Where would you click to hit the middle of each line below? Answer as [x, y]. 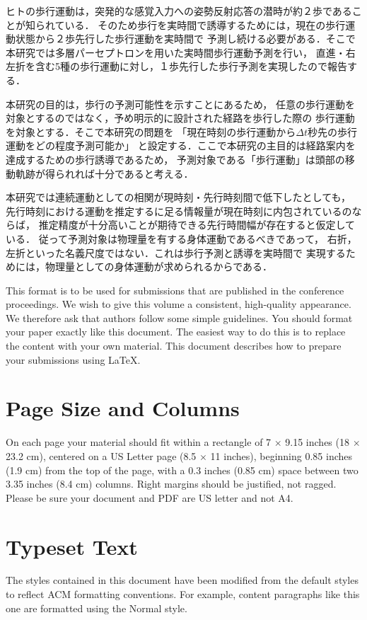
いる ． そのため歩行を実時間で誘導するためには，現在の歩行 [205, 24]
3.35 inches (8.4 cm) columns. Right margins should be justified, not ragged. [171, 484]
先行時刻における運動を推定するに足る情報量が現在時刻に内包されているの [179, 211]
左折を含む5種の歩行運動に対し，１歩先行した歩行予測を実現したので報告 [176, 66]
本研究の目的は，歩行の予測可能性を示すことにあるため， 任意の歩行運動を [180, 104]
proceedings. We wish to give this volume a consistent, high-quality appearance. [179, 304]
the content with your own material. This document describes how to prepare [174, 346]
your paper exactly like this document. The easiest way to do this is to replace [176, 332]
